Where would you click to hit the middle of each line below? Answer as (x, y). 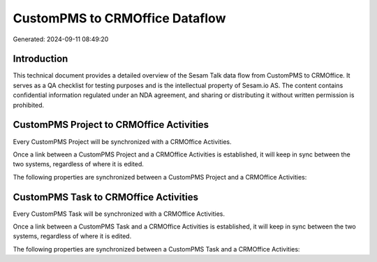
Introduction (40, 59)
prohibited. (29, 105)
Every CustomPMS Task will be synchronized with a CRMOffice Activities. (119, 214)
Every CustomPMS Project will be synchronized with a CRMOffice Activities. (122, 141)
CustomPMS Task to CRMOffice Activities (106, 197)
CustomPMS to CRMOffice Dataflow (119, 18)
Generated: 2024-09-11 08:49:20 (61, 39)
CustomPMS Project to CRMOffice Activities (111, 125)
